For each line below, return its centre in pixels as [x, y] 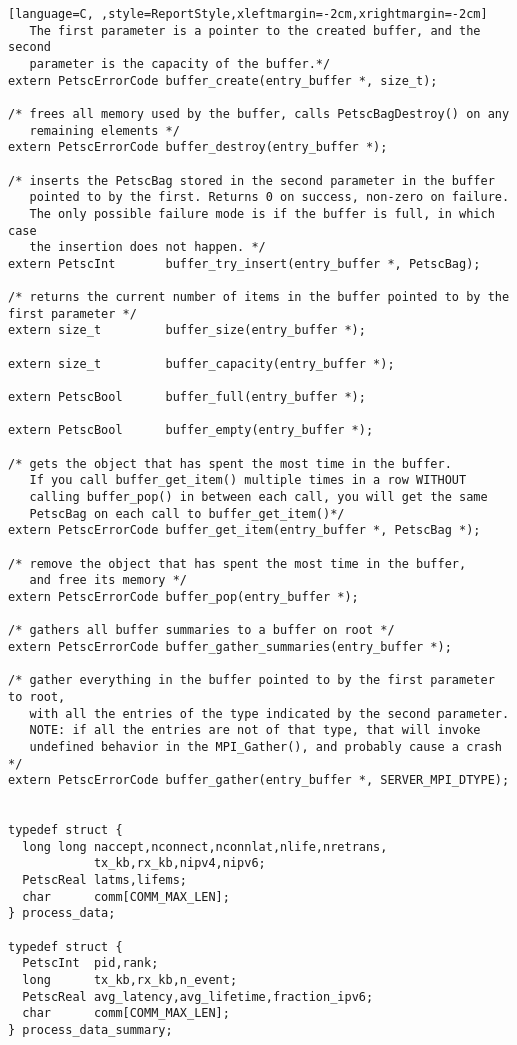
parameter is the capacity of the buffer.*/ [180, 63]
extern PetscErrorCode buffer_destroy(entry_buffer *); [198, 147]
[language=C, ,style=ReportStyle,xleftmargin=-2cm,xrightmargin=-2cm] [248, 14]
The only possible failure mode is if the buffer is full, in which [262, 213]
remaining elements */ [104, 130]
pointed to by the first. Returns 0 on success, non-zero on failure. [269, 197]
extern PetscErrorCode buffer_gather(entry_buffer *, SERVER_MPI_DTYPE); [259, 780]
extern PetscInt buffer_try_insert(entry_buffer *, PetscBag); [244, 263]
